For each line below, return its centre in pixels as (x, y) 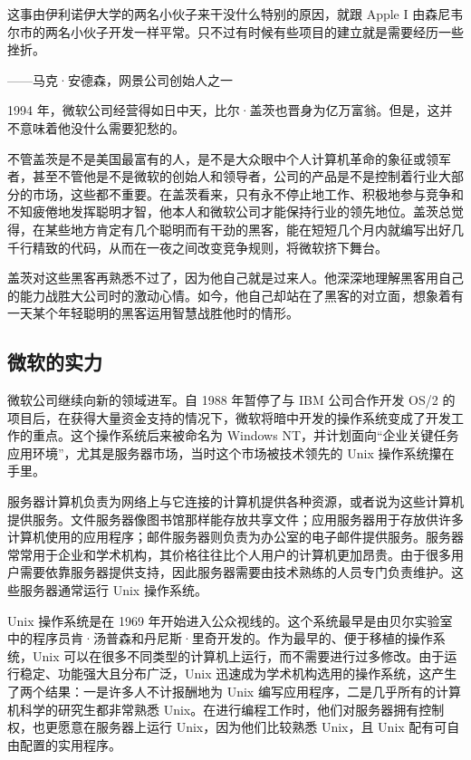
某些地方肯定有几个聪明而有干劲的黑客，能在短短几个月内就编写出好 (248, 229)
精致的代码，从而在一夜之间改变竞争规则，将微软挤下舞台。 (210, 247)
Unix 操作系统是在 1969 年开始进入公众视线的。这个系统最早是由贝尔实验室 (230, 620)
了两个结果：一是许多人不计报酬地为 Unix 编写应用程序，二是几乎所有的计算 (234, 692)
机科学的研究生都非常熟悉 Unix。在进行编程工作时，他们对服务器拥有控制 (226, 709)
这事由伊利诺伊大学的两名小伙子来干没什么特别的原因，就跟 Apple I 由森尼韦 (235, 14)
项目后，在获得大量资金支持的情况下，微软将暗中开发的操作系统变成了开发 (229, 417)
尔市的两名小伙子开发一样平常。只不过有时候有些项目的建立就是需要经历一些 (235, 31)
